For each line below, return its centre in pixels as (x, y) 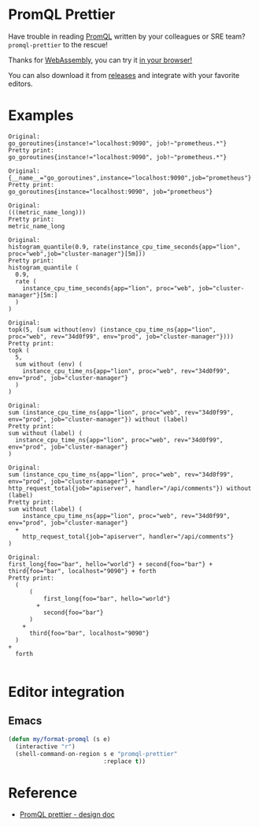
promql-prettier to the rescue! (58, 44)
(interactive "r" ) (46, 747)
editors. (20, 84)
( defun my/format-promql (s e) (59, 739)
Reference (43, 793)
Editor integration (67, 692)
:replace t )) (125, 761)
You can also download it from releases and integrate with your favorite (124, 75)
